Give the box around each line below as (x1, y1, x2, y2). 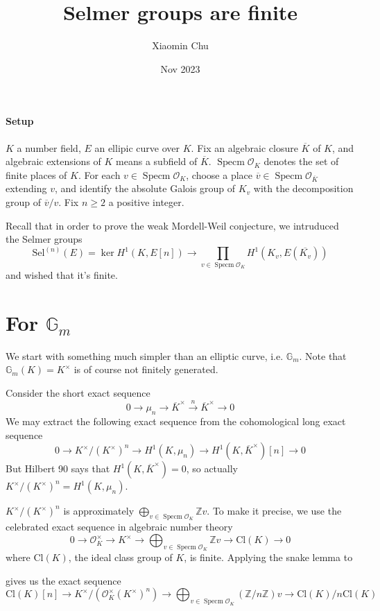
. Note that (299, 348, 347, 363)
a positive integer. (108, 195, 184, 209)
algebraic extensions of (6, 154, 101, 169)
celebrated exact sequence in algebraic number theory (6, 519, 233, 534)
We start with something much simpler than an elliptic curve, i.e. (6, 348, 284, 363)
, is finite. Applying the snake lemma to (184, 550, 353, 565)
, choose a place (186, 167, 253, 182)
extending (6, 181, 47, 196)
